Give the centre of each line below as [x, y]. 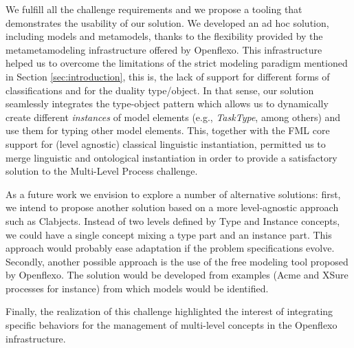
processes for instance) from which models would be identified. [137, 288]
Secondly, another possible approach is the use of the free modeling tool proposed [177, 261]
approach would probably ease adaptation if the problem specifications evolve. [170, 248]
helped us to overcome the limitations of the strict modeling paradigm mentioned [177, 63]
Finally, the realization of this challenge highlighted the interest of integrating [169, 311]
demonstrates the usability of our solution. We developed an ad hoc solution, [167, 22]
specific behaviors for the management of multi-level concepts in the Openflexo [172, 325]
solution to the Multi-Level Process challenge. [102, 171]
